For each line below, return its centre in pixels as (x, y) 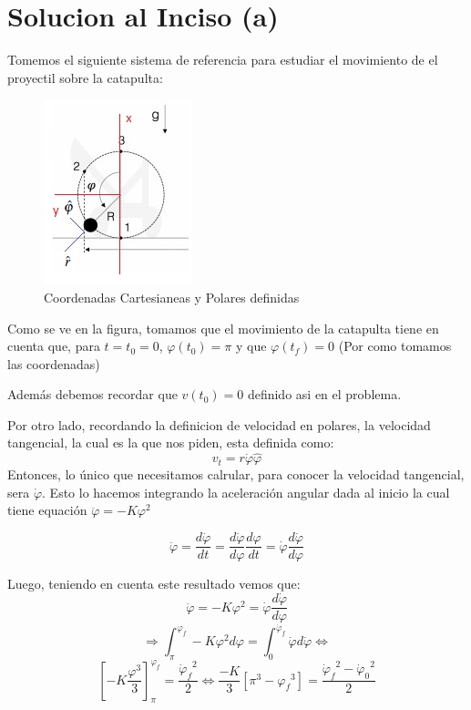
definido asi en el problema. (324, 394)
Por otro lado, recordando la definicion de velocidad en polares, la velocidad (219, 424)
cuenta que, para (54, 346)
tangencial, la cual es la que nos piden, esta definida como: (171, 442)
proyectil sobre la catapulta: (85, 77)
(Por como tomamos (395, 346)
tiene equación (47, 510)
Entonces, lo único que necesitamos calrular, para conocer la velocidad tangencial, (236, 474)
